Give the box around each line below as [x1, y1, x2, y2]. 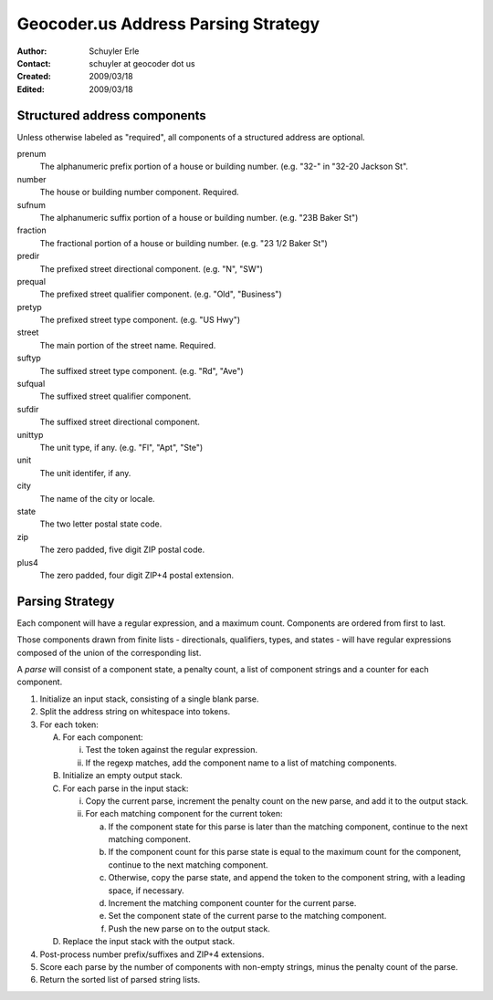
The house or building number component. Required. [39, 187, 239, 198]
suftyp [16, 352, 41, 364]
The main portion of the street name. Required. [39, 339, 216, 350]
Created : [16, 71, 52, 82]
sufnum [16, 199, 46, 210]
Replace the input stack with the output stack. [62, 936, 236, 947]
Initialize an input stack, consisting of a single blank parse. [39, 693, 259, 704]
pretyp [16, 301, 43, 312]
